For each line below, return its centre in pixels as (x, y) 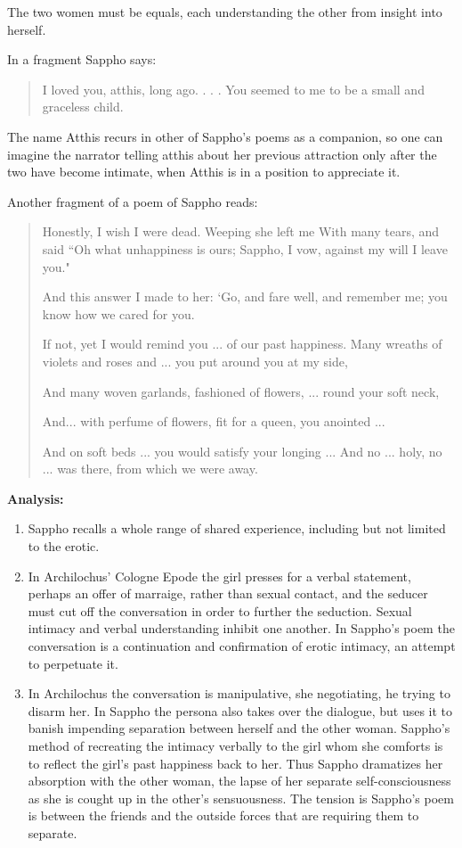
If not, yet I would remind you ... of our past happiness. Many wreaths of (242, 344)
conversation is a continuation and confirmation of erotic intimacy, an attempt (242, 646)
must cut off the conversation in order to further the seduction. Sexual (220, 610)
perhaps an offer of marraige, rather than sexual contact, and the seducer (228, 593)
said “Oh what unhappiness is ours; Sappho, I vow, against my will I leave (245, 248)
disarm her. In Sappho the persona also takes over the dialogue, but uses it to (240, 710)
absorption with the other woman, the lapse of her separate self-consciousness (239, 781)
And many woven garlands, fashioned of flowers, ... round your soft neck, (241, 391)
